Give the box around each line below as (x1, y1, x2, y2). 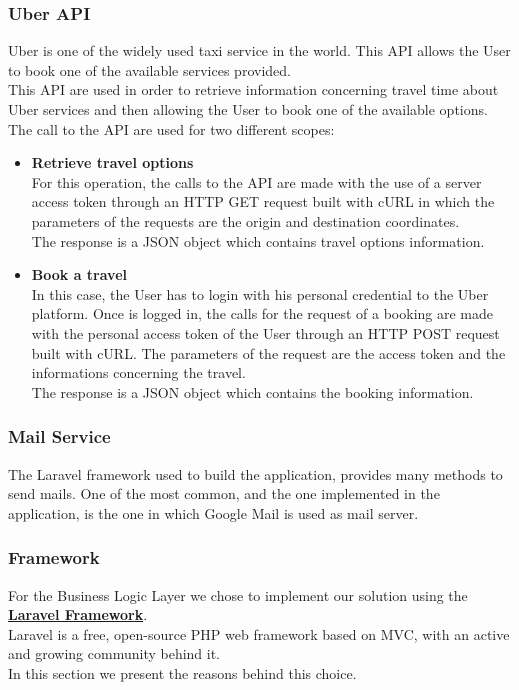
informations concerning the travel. (31, 362, 246, 383)
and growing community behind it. (8, 643, 221, 664)
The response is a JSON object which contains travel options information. (31, 230, 485, 251)
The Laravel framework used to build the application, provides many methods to (8, 463, 503, 484)
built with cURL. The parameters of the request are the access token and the (31, 342, 506, 363)
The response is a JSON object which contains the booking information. (31, 381, 474, 402)
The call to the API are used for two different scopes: (8, 118, 335, 139)
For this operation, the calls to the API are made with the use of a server (31, 171, 482, 192)
